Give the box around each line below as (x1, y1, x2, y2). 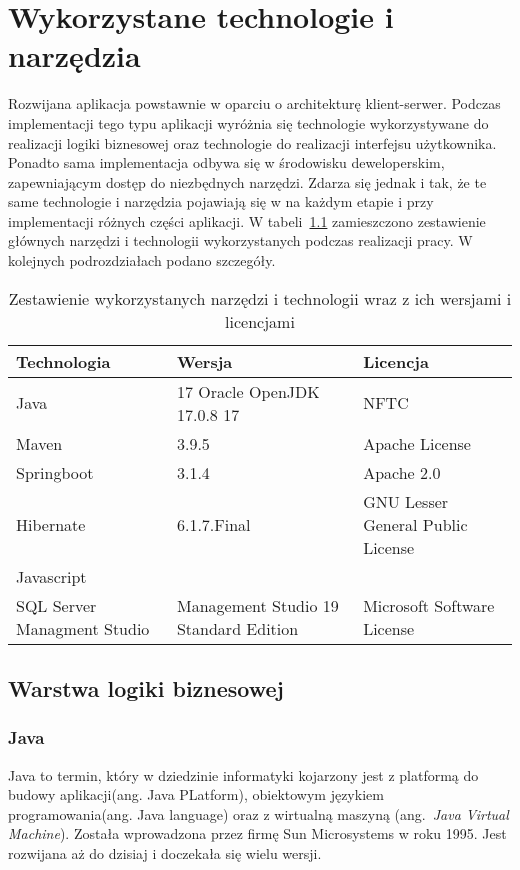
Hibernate (16, 512, 86, 536)
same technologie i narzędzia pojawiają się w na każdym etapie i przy (8, 191, 434, 212)
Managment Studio (16, 616, 150, 640)
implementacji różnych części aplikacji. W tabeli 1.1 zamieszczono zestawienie (8, 210, 486, 231)
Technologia (16, 349, 111, 373)
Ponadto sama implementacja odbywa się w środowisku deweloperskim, (8, 152, 445, 173)
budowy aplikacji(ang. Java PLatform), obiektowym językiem (8, 784, 384, 805)
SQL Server (16, 593, 97, 617)
